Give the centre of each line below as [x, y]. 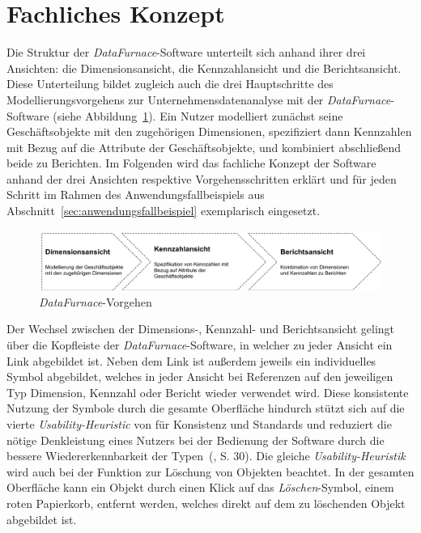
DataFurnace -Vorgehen [96, 301]
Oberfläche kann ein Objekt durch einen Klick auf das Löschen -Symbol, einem [200, 487]
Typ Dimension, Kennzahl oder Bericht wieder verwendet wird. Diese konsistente [208, 392]
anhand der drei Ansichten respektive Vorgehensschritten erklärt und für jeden [202, 178]
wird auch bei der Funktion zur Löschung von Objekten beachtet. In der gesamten [210, 471]
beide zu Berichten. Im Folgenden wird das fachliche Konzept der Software [191, 163]
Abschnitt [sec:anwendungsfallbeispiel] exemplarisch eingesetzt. [164, 211]
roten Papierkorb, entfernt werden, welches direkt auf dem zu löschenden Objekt [206, 503]
